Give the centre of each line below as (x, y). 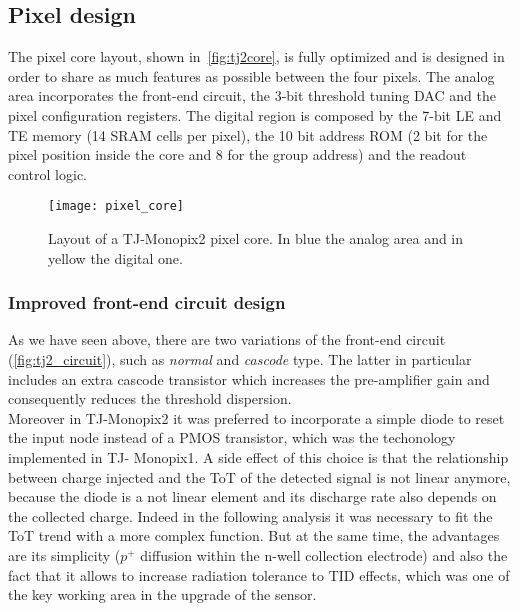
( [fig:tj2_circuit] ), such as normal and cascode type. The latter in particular (240, 359)
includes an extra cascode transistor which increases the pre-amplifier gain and (249, 378)
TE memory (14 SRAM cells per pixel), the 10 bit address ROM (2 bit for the (248, 134)
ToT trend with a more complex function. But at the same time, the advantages (254, 535)
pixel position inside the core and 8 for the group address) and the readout (237, 154)
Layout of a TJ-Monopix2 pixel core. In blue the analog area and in (256, 238)
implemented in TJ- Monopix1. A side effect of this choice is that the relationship (258, 456)
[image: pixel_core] (116, 206)
